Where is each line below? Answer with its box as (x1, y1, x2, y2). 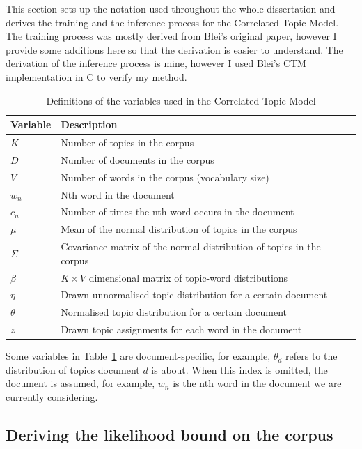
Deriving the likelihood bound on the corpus (6, 423, 333, 445)
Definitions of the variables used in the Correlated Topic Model (46, 93, 316, 107)
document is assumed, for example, (6, 376, 155, 390)
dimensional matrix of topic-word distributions (88, 270, 288, 284)
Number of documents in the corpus (61, 152, 214, 167)
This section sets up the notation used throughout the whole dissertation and (6, 1, 336, 15)
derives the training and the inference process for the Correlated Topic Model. (6, 15, 339, 29)
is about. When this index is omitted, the (151, 362, 328, 376)
